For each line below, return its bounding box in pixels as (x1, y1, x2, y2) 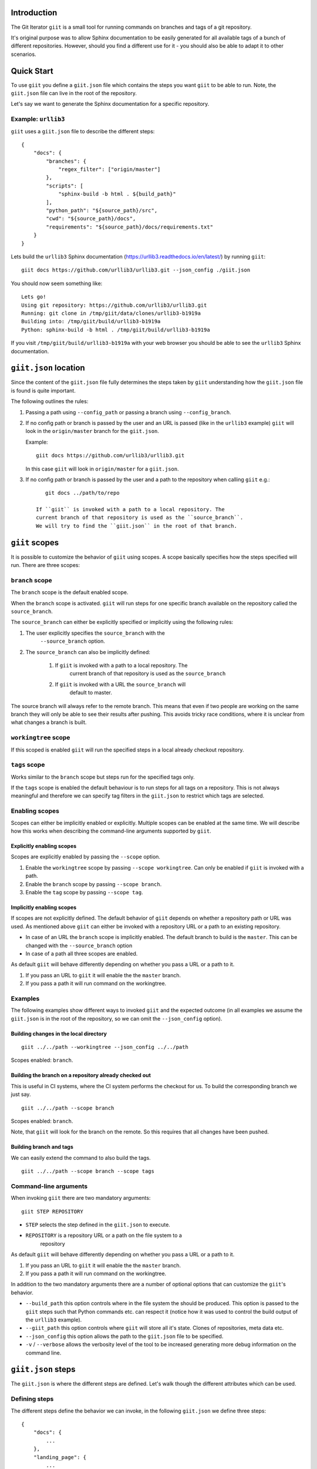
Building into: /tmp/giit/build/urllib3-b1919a (21, 318, 161, 325)
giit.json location (11, 363, 85, 373)
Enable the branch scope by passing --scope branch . (25, 880, 162, 887)
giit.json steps (11, 1364, 76, 1374)
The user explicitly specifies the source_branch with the (25, 629, 166, 636)
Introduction (11, 8, 58, 18)
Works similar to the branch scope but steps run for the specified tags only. (11, 773, 195, 780)
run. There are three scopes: (11, 562, 80, 569)
